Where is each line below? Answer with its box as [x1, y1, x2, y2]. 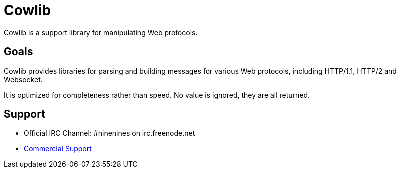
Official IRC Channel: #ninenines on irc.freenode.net [24, 129, 195, 138]
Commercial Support [24, 144, 92, 153]
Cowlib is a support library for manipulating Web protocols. [4, 28, 198, 37]
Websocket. [4, 75, 43, 84]
